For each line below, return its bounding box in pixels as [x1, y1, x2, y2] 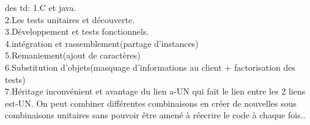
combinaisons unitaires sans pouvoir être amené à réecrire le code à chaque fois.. [5, 109, 306, 121]
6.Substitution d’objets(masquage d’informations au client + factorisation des [5, 60, 296, 73]
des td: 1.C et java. [5, 1, 76, 13]
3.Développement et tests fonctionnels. [5, 25, 149, 38]
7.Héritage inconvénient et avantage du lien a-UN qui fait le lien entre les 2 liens [5, 85, 306, 98]
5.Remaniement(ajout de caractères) [5, 49, 141, 62]
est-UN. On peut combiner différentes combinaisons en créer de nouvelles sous [5, 96, 297, 109]
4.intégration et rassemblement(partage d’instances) [5, 37, 199, 49]
